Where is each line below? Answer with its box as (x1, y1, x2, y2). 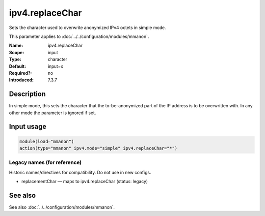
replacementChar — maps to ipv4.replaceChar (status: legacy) (21, 179, 148, 185)
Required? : (9, 70, 32, 76)
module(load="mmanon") (19, 138, 74, 144)
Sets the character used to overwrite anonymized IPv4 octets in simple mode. (9, 25, 166, 31)
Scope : (9, 49, 24, 55)
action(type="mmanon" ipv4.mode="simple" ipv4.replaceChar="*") (19, 145, 178, 151)
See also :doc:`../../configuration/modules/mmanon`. (9, 204, 115, 210)
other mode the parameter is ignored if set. (9, 110, 96, 116)
